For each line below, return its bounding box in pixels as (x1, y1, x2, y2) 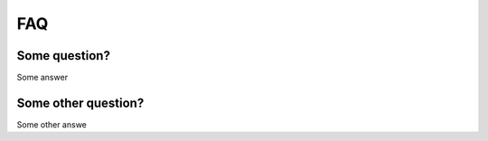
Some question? (16, 48, 110, 63)
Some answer (16, 72, 68, 83)
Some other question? (16, 95, 145, 110)
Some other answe (16, 118, 88, 130)
